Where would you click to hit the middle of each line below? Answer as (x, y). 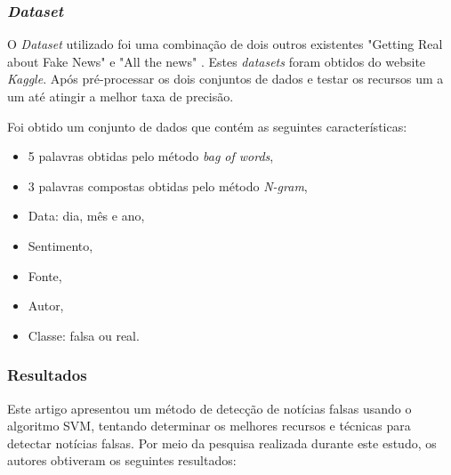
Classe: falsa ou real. (84, 335)
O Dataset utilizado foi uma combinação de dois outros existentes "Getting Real (225, 44)
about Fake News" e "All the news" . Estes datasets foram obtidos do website (217, 61)
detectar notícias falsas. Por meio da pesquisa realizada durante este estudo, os (222, 443)
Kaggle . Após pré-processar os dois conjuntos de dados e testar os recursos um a (225, 79)
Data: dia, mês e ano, (86, 216)
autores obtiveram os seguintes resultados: (122, 460)
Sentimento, (60, 245)
